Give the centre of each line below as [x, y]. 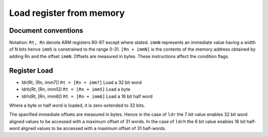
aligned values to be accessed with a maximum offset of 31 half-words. [93, 129]
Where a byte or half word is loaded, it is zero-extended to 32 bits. [77, 105]
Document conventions [46, 31]
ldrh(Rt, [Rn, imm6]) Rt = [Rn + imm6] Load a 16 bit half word [87, 96]
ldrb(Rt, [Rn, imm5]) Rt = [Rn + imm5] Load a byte [76, 89]
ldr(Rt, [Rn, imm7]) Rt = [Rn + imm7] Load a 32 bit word [82, 82]
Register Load [31, 70]
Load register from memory [67, 13]
